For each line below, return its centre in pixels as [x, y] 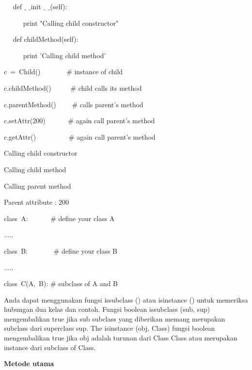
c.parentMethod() [30, 104]
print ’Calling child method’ [64, 55]
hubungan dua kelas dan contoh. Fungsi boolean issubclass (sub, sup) [107, 309]
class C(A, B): [26, 283]
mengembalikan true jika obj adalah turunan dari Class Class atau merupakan [121, 338]
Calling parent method [38, 185]
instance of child [99, 72]
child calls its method [110, 88]
